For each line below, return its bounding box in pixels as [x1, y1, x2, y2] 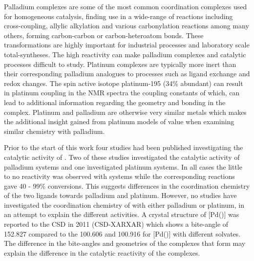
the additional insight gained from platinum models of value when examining [4, 116, 234, 127]
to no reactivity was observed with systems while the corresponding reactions [4, 171, 235, 181]
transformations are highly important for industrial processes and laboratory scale [4, 40, 250, 50]
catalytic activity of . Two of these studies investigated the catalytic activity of [4, 152, 240, 162]
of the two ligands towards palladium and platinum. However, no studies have [4, 190, 237, 200]
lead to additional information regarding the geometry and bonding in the [4, 97, 226, 107]
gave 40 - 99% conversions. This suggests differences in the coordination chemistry [4, 180, 250, 191]
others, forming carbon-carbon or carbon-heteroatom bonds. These [4, 30, 204, 40]
